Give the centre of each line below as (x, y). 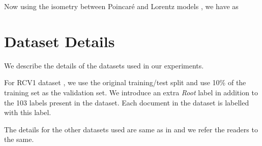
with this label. (28, 112)
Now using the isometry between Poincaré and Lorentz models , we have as (121, 6)
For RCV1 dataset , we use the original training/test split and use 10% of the (125, 82)
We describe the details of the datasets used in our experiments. (104, 65)
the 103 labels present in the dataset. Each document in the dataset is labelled (127, 102)
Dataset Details (60, 41)
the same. (19, 139)
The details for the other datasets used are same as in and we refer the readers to (131, 129)
